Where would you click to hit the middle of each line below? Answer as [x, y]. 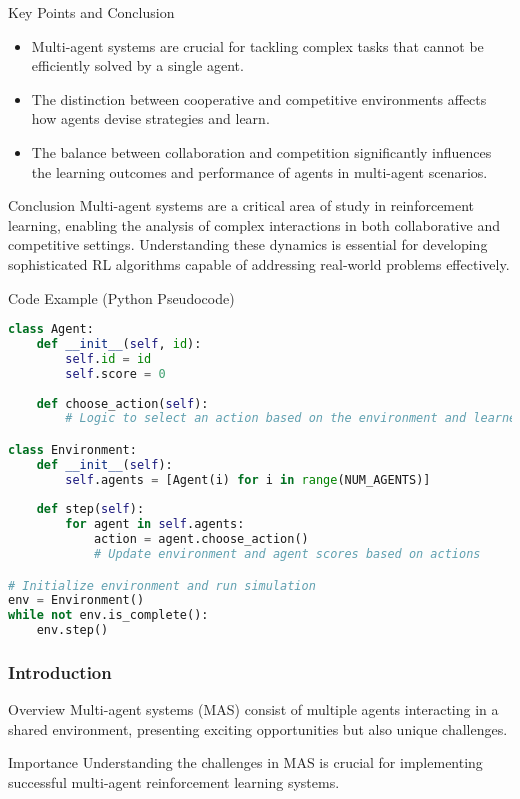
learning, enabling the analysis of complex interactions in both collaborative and [254, 224]
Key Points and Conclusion [91, 12]
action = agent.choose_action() [201, 539]
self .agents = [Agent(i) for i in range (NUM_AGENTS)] [248, 479]
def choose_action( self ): [122, 403]
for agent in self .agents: [155, 524]
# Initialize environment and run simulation [162, 585]
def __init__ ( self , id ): [119, 344]
